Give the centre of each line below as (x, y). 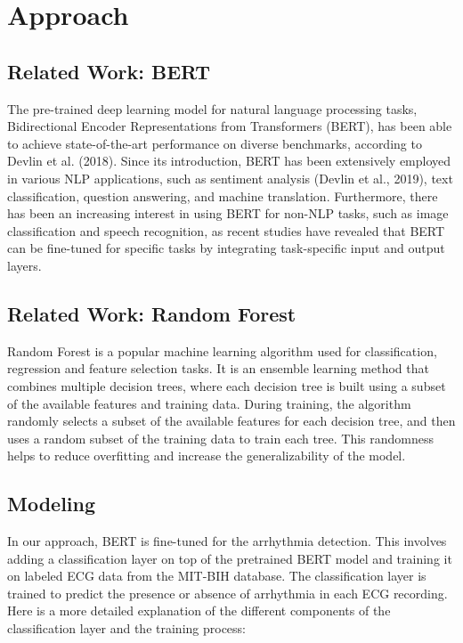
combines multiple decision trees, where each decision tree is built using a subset (227, 385)
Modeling (52, 504)
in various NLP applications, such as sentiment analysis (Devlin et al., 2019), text (230, 178)
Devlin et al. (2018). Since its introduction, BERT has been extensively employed (229, 161)
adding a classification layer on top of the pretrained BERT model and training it (230, 558)
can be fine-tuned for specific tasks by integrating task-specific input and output (226, 248)
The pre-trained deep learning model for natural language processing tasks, (212, 108)
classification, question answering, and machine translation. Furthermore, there (223, 195)
